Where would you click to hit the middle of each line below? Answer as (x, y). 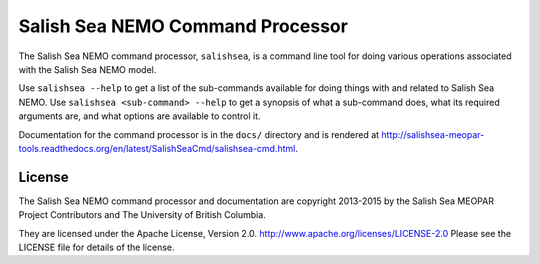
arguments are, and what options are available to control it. (139, 116)
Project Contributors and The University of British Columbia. (142, 215)
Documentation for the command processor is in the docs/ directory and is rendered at (199, 134)
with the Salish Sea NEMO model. (87, 69)
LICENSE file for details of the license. (96, 247)
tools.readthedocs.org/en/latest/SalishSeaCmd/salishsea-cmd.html (157, 148)
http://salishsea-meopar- (433, 134)
